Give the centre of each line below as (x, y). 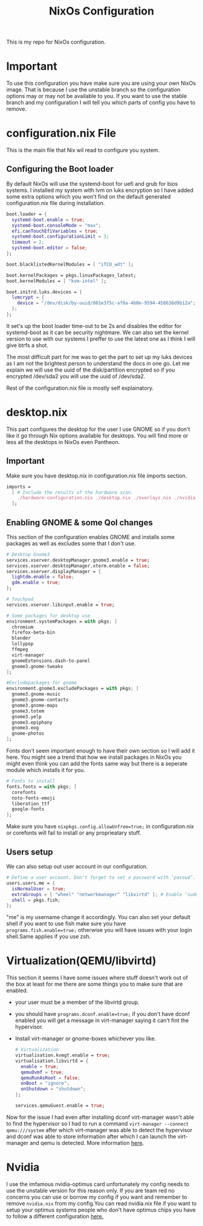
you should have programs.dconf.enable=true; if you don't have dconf (102, 1014)
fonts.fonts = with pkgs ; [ (42, 787)
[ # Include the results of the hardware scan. (73, 492)
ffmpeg (20, 650)
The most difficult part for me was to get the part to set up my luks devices (99, 357)
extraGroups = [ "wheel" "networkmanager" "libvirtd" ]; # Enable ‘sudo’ (106, 894)
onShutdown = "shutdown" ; (53, 1089)
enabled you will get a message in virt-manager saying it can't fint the (102, 1020)
